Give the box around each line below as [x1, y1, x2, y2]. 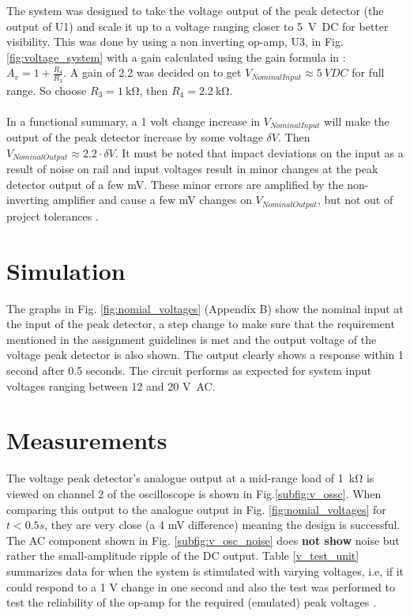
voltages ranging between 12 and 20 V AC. [6, 377, 216, 394]
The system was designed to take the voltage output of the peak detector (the [6, 2, 384, 18]
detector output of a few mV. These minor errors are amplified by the [6, 176, 344, 192]
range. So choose [6, 81, 87, 98]
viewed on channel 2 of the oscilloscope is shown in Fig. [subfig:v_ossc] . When [6, 485, 382, 501]
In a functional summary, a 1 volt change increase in [6, 112, 261, 129]
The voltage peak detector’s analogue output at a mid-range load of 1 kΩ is [6, 470, 374, 486]
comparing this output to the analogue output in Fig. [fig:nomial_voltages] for [6, 501, 386, 517]
